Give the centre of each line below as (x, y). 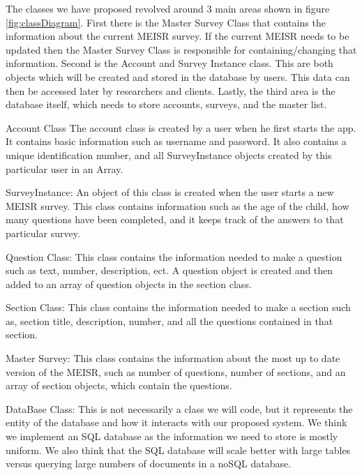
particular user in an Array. (65, 168)
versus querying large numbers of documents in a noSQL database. (149, 463)
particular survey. (43, 233)
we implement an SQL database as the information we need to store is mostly (172, 436)
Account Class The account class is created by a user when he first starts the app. (181, 127)
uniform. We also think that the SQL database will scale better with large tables (178, 450)
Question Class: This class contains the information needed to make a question (174, 256)
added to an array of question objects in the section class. (129, 284)
